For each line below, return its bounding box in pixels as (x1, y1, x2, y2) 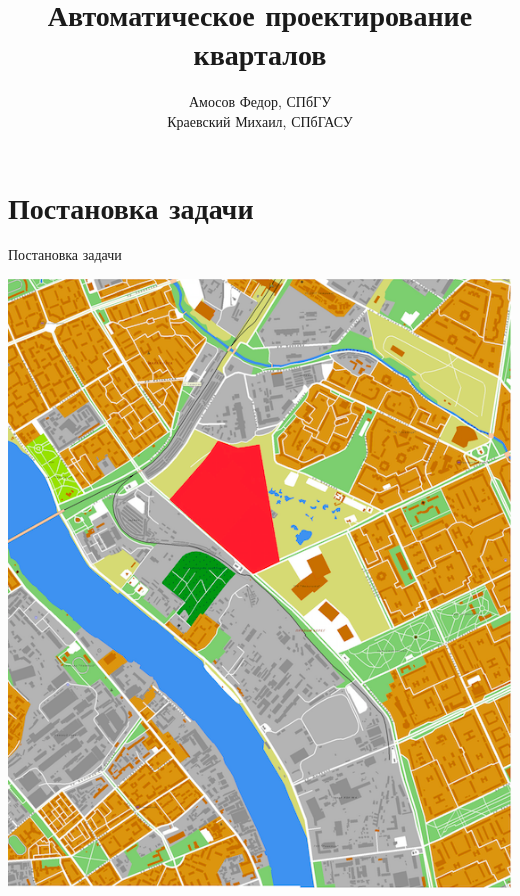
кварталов (193, 33, 327, 74)
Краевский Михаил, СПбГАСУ (167, 110, 353, 131)
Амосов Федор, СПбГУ (188, 91, 332, 112)
